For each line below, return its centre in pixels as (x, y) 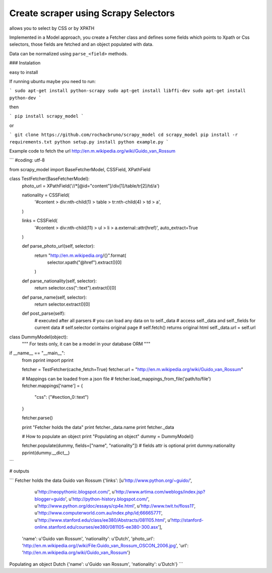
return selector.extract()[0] (62, 304)
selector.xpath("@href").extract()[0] (84, 262)
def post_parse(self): (44, 313)
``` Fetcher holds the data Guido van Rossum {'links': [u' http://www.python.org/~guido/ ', (101, 480)
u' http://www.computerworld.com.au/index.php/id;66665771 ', (99, 513)
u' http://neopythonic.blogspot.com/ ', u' (75, 492)
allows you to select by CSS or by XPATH (52, 28)
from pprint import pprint (48, 360)
